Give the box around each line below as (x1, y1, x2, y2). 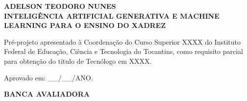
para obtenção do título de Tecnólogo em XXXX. (4, 55, 152, 66)
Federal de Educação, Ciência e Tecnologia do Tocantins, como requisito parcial (4, 46, 243, 56)
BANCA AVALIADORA (4, 89, 90, 99)
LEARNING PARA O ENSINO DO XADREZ (4, 20, 166, 30)
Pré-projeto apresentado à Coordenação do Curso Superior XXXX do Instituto (4, 36, 241, 47)
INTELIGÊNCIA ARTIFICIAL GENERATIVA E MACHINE (4, 10, 220, 21)
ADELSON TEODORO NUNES (4, 1, 116, 11)
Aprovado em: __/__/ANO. (4, 72, 93, 82)
